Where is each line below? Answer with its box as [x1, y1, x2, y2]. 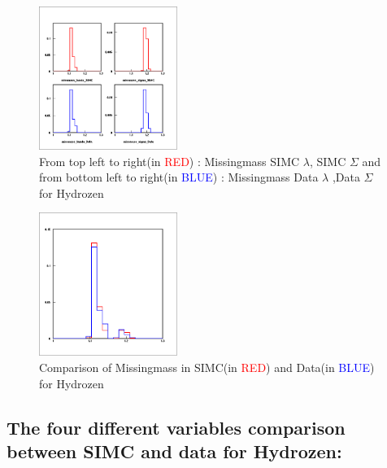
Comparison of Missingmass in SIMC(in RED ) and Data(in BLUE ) [39, 358, 375, 375]
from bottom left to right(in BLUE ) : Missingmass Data [39, 168, 319, 186]
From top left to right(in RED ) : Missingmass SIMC [39, 152, 300, 169]
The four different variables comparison [7, 414, 346, 440]
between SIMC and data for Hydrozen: [7, 438, 342, 463]
